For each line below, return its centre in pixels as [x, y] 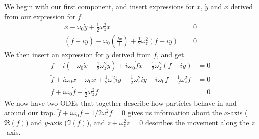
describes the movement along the [197, 122]
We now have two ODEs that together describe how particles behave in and [120, 103]
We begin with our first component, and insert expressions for [99, 6]
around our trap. [30, 113]
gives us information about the [175, 113]
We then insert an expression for [54, 54]
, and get [170, 54]
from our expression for [40, 16]
